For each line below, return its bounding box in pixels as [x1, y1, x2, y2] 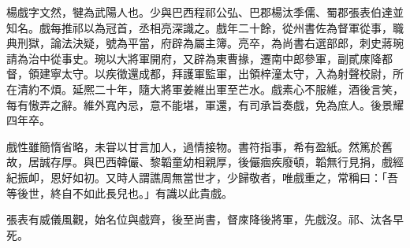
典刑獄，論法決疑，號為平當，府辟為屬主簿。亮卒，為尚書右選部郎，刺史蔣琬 [6, 35, 404, 51]
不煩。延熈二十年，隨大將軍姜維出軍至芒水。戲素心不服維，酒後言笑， [39, 80, 404, 97]
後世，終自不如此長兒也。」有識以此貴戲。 [17, 184, 233, 201]
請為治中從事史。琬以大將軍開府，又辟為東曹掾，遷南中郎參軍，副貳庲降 [6, 50, 382, 66]
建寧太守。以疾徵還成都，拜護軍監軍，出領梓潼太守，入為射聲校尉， [39, 65, 393, 82]
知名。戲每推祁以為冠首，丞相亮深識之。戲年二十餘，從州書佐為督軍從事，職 [6, 19, 404, 35]
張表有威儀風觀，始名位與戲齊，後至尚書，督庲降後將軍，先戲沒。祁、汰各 [6, 211, 393, 228]
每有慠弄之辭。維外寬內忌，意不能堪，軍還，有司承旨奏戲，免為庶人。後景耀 [6, 96, 404, 113]
